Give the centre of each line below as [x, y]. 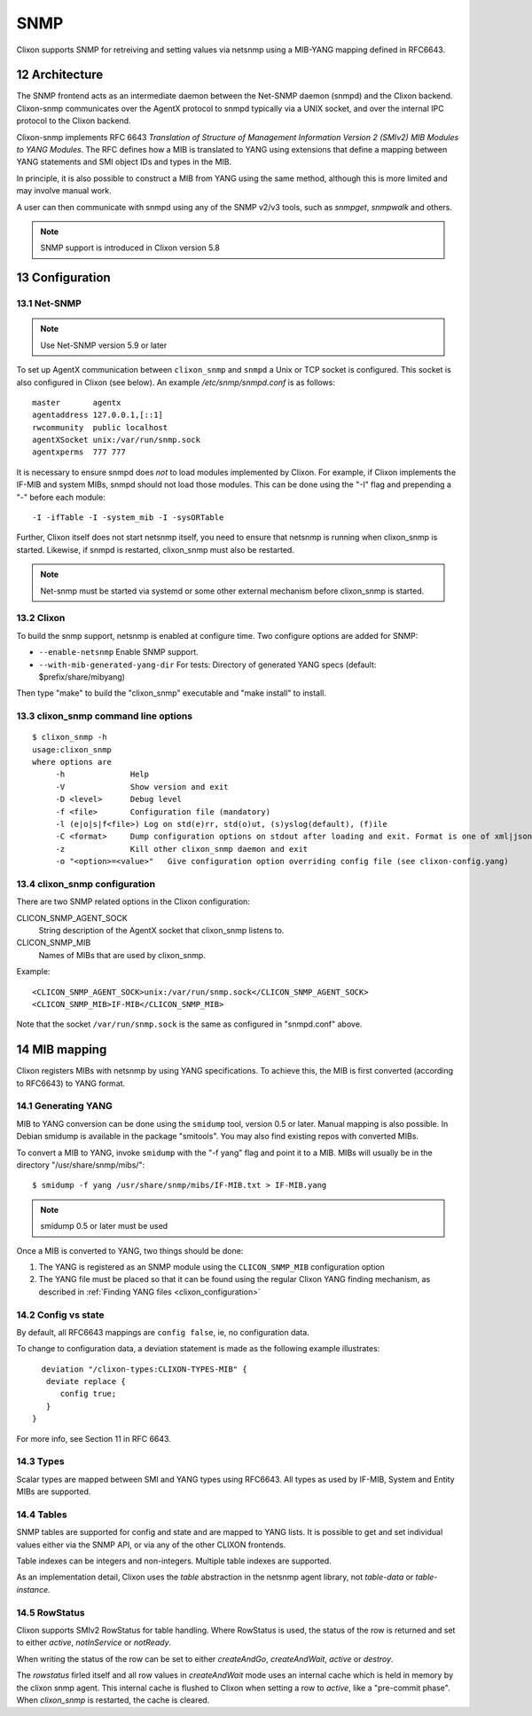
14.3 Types [41, 1461]
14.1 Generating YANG [64, 1106]
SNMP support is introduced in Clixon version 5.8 [130, 248]
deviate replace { [86, 1381]
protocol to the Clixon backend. [74, 121]
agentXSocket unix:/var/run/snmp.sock [117, 440]
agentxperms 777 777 [79, 452]
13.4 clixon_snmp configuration [86, 884]
